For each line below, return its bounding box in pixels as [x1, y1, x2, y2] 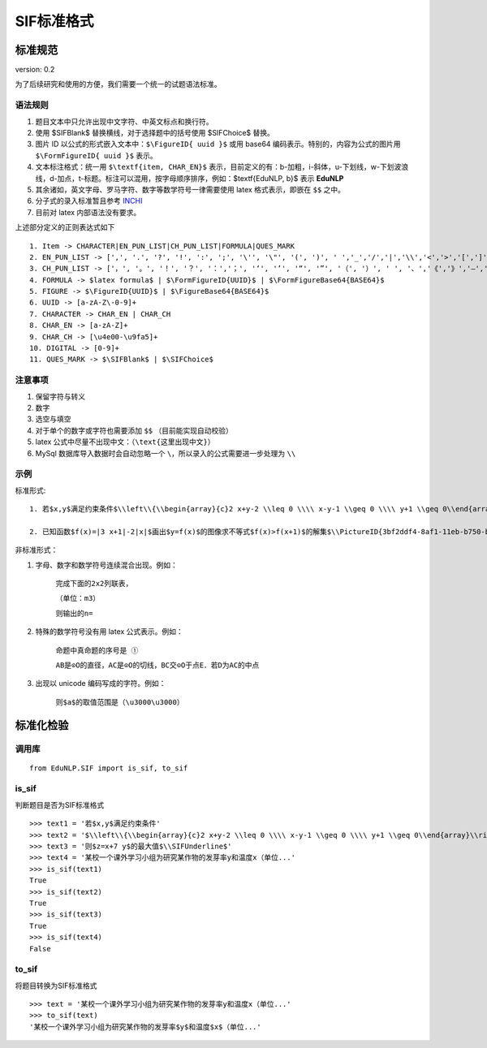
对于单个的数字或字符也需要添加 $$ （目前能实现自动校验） [35, 425, 233, 435]
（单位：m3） [55, 593, 101, 603]
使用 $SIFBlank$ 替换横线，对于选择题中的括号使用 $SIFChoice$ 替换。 [35, 127, 275, 137]
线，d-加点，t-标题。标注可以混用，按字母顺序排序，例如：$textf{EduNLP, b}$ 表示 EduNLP [35, 173, 344, 183]
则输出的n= [55, 609, 93, 618]
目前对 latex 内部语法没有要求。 [35, 207, 141, 217]
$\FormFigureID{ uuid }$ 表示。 [35, 150, 157, 160]
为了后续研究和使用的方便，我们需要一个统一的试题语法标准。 [15, 80, 222, 89]
